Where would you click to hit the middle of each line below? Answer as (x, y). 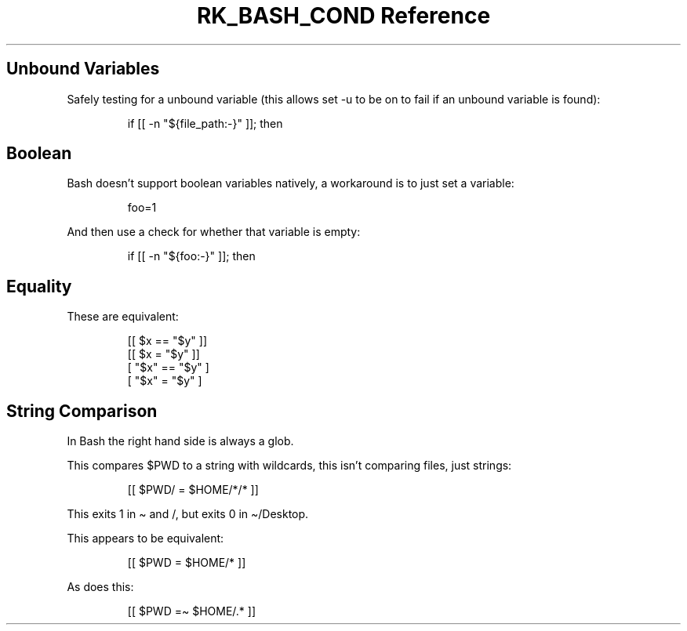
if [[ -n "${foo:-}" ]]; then (191, 256)
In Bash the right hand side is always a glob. (180, 441)
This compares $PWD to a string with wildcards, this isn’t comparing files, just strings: (289, 466)
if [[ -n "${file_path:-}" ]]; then (205, 123)
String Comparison (82, 411)
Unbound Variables (83, 69)
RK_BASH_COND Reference (343, 16)
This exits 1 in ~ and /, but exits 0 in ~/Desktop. (188, 514)
